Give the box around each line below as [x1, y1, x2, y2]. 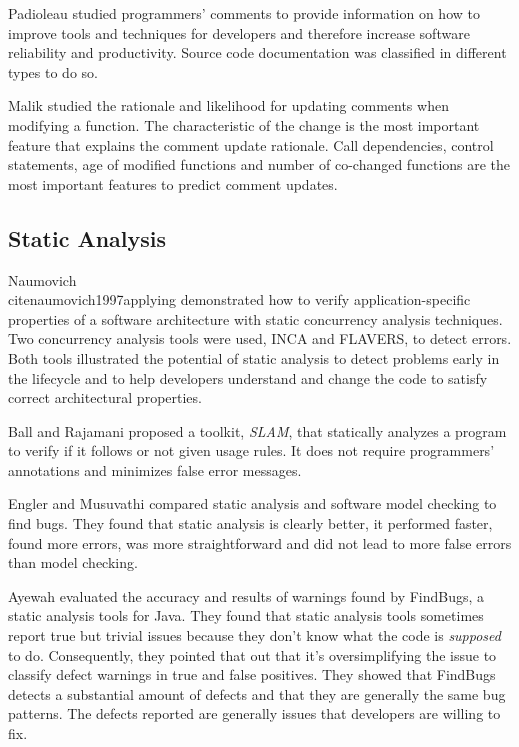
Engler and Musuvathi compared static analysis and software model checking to [8, 493, 497, 514]
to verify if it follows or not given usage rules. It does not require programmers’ [8, 440, 495, 461]
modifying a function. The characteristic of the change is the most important [8, 114, 480, 135]
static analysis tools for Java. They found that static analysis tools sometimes [8, 605, 484, 626]
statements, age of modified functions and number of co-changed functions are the [8, 154, 511, 175]
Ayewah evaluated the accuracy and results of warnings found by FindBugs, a [8, 585, 485, 606]
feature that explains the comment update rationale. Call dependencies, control [8, 134, 494, 155]
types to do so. [8, 61, 98, 82]
